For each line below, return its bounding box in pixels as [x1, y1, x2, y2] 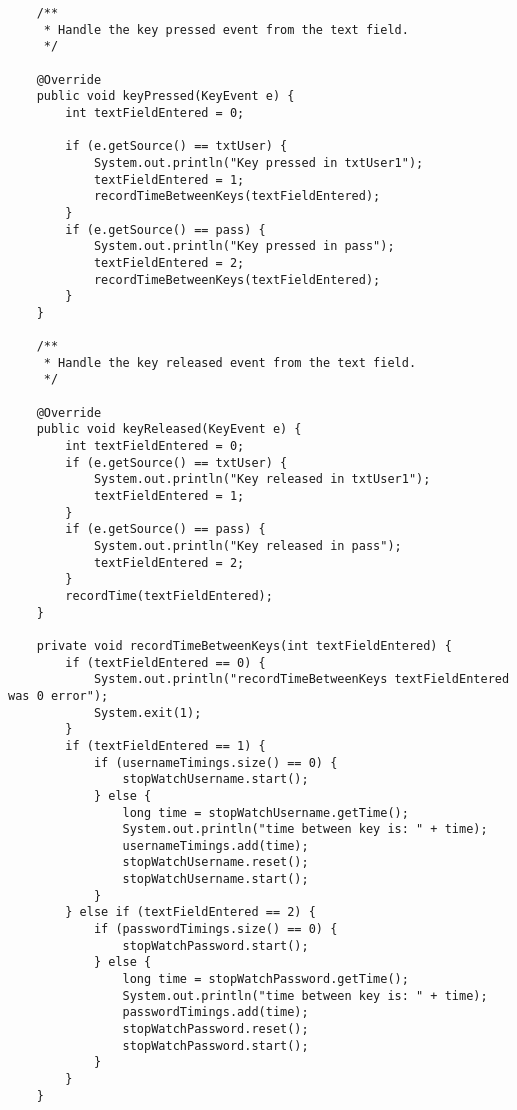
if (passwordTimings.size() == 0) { [93, 922, 338, 937]
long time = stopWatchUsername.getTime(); [122, 805, 409, 820]
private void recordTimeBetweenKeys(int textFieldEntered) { [36, 638, 452, 653]
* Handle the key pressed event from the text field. [43, 22, 409, 37]
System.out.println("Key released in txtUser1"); [93, 472, 431, 487]
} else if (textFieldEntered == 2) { [65, 905, 316, 920]
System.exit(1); [93, 705, 202, 720]
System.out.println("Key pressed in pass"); [93, 239, 395, 254]
